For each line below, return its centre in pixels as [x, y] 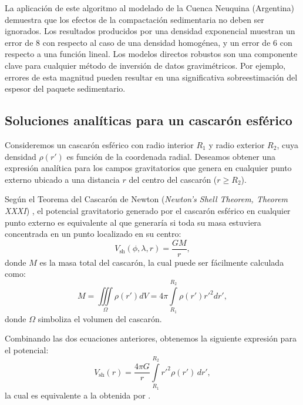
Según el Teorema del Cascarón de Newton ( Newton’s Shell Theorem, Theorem [147, 199]
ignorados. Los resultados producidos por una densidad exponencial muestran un [150, 31]
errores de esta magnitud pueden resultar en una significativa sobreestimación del [151, 77]
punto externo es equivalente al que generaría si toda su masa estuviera [133, 222]
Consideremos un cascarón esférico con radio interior [99, 144]
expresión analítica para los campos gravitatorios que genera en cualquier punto [148, 168]
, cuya [287, 144]
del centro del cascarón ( [173, 179]
